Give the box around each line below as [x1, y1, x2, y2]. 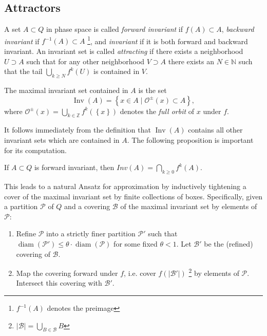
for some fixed [113, 238, 158, 249]
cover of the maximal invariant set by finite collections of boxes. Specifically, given [4, 191, 263, 201]
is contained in [93, 66, 140, 77]
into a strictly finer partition [46, 228, 136, 239]
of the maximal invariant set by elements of [120, 201, 257, 212]
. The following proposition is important [127, 135, 254, 145]
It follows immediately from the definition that [4, 124, 151, 135]
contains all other [188, 124, 243, 135]
